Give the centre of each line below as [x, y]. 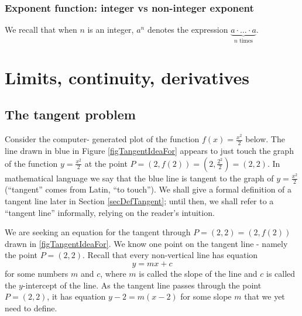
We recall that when [41, 30]
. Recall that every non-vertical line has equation [170, 255]
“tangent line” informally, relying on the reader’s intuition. [110, 212]
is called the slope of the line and [198, 274]
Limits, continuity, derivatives [127, 77]
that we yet [265, 296]
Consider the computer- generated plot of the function [102, 139]
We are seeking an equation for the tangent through [98, 232]
